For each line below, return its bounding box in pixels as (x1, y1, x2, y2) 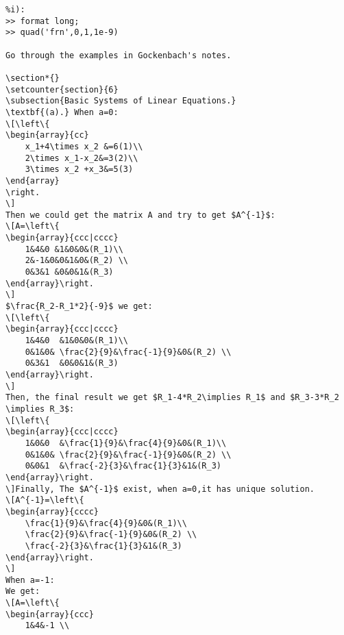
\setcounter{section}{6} (5, 84, 119, 95)
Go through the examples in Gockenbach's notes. (5, 50, 232, 60)
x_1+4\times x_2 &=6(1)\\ (25, 141, 143, 151)
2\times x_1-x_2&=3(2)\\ (25, 153, 138, 163)
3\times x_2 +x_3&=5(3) (25, 164, 134, 175)
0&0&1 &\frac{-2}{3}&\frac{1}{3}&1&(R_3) (25, 461, 221, 471)
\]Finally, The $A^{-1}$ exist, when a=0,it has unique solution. (5, 484, 315, 494)
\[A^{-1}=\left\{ (5, 495, 84, 506)
